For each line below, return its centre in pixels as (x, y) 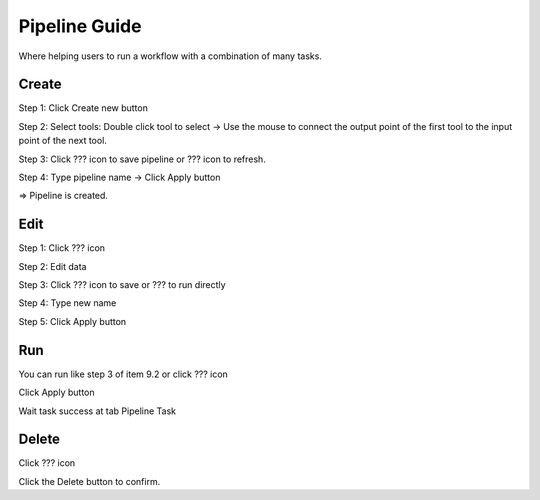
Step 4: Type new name (67, 303)
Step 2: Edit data (52, 266)
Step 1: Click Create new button (83, 108)
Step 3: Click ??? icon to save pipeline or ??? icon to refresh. (142, 159)
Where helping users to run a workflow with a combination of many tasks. (170, 56)
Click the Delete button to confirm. (89, 481)
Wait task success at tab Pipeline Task (97, 411)
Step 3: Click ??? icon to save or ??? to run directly (122, 285)
